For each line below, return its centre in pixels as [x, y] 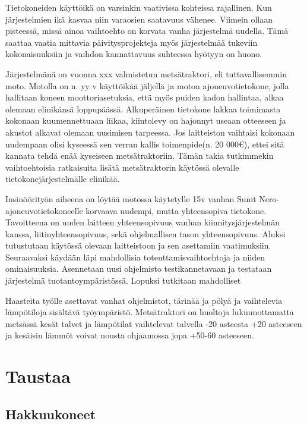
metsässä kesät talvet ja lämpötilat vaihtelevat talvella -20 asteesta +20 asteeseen [154, 323]
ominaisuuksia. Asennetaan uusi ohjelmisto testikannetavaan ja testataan [139, 268]
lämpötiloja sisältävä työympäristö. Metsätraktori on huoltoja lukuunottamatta [150, 312]
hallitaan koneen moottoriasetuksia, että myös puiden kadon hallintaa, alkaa [145, 97]
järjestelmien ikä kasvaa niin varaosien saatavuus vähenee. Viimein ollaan [139, 19]
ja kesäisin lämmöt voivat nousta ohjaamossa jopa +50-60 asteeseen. [130, 335]
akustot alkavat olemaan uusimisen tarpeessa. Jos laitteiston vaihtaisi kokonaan [150, 132]
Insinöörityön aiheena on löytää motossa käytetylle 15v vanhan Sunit [131, 198]
